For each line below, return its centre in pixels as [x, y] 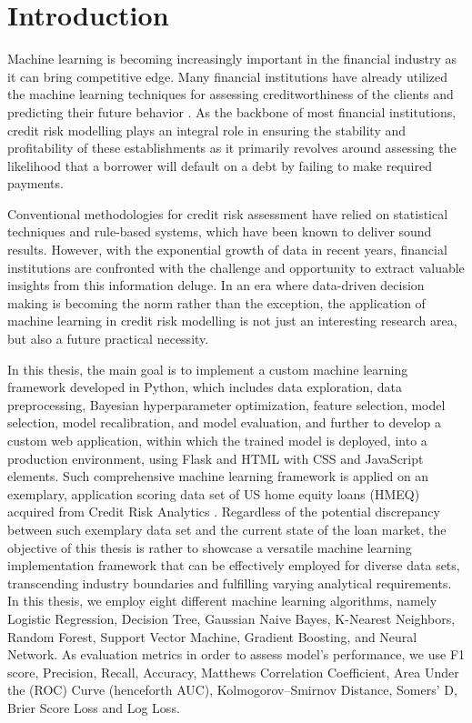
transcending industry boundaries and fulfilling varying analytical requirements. [230, 582]
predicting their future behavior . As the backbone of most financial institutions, [232, 111]
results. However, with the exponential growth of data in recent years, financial [227, 250]
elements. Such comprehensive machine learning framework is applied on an [218, 476]
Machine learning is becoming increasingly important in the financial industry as [232, 59]
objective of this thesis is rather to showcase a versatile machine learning [210, 547]
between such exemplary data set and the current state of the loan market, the [227, 529]
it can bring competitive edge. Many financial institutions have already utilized [228, 76]
